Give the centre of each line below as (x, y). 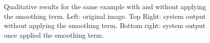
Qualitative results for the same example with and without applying (105, 6)
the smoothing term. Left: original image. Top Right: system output (105, 16)
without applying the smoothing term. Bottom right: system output (105, 25)
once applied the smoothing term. (54, 35)
